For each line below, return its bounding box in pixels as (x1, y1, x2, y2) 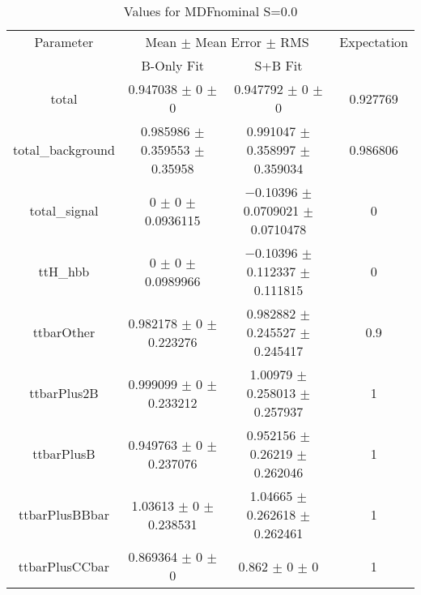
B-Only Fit (141, 56, 204, 75)
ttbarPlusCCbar (18, 556, 110, 576)
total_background (13, 140, 115, 159)
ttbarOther (32, 323, 96, 341)
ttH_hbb (38, 262, 90, 280)
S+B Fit (254, 56, 303, 75)
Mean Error (195, 32, 262, 51)
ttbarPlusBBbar (18, 505, 109, 524)
